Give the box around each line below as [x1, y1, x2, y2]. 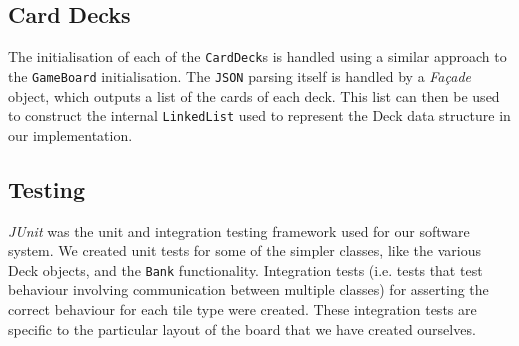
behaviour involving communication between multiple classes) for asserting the [8, 279, 489, 300]
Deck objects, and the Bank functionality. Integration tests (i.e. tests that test [8, 259, 483, 280]
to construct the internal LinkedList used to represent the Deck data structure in [8, 105, 511, 126]
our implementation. [8, 124, 133, 145]
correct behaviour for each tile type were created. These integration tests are [8, 299, 477, 319]
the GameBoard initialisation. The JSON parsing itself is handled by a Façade [8, 65, 471, 86]
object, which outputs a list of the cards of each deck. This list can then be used [8, 85, 500, 106]
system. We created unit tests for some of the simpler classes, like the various [8, 240, 481, 261]
